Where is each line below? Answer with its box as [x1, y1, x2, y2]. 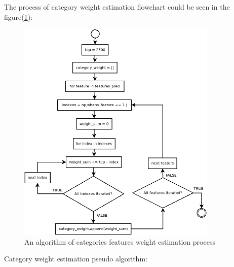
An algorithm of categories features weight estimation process [24, 236, 215, 247]
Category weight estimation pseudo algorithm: [4, 253, 147, 264]
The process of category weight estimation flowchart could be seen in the [4, 2, 230, 12]
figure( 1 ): [4, 11, 33, 22]
